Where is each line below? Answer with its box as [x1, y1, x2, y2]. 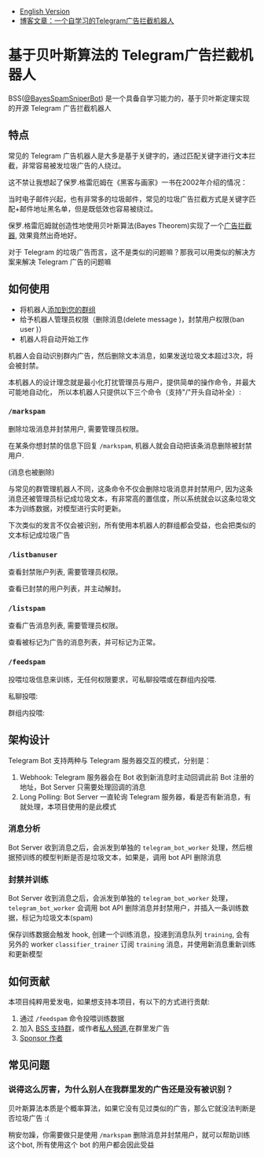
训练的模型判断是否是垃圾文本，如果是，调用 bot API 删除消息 [21, 852, 222, 861]
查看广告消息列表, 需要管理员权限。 [8, 621, 123, 630]
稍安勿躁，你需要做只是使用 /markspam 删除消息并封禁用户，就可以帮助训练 [8, 1129, 251, 1139]
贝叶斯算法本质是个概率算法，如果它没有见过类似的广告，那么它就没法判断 [8, 1104, 249, 1113]
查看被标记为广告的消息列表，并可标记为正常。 [8, 637, 159, 647]
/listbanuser [8, 550, 58, 559]
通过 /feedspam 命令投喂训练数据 [19, 1013, 125, 1023]
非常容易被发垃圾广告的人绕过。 [21, 160, 126, 170]
